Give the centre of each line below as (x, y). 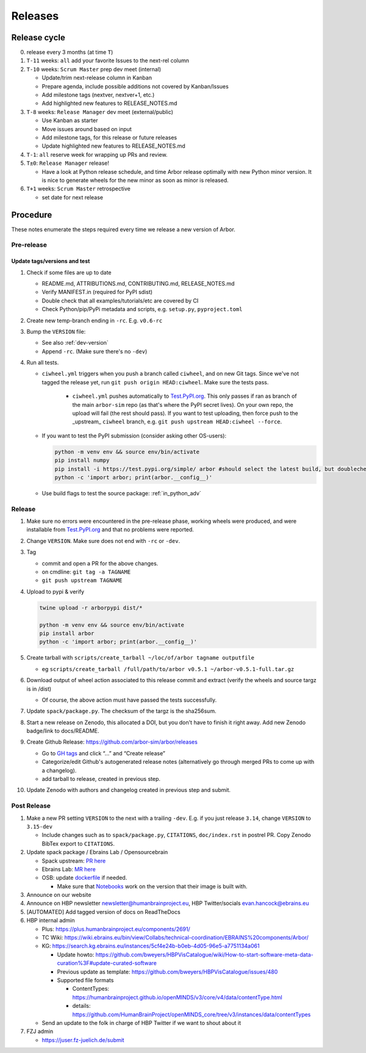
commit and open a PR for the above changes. (100, 563)
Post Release (31, 806)
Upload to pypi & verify (56, 591)
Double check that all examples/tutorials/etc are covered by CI (120, 300)
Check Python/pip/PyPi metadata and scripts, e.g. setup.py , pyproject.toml (142, 309)
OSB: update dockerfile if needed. (84, 878)
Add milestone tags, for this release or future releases (109, 137)
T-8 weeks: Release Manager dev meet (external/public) (100, 112)
